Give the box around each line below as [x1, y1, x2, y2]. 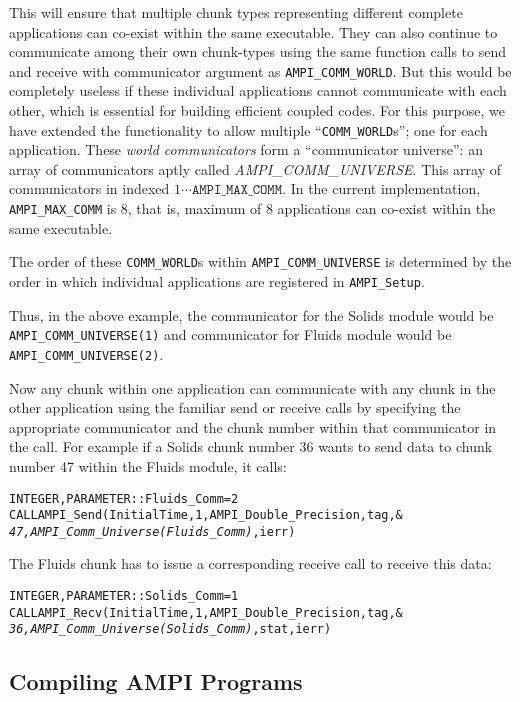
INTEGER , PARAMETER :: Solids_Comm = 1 [9, 589, 239, 604]
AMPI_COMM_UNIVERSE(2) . [9, 343, 164, 364]
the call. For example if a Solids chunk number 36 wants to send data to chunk [9, 436, 493, 457]
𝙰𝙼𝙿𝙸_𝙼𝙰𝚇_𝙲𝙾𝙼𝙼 [191, 183, 283, 198]
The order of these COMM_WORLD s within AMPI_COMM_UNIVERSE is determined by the [9, 251, 512, 272]
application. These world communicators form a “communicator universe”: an [9, 139, 483, 160]
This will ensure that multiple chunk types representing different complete [9, 2, 463, 22]
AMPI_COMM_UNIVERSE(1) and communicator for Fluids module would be [9, 324, 452, 345]
